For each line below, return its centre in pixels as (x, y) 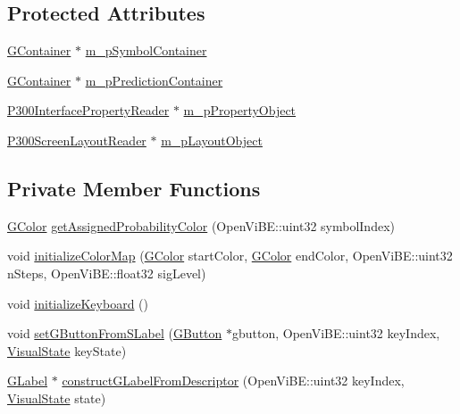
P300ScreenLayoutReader (77, 140)
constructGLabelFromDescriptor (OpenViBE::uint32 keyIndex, (233, 381)
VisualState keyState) (67, 350)
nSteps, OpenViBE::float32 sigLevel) (107, 273)
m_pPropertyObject (240, 110)
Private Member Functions (134, 188)
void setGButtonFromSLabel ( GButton (115, 333)
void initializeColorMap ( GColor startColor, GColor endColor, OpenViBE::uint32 (230, 256)
